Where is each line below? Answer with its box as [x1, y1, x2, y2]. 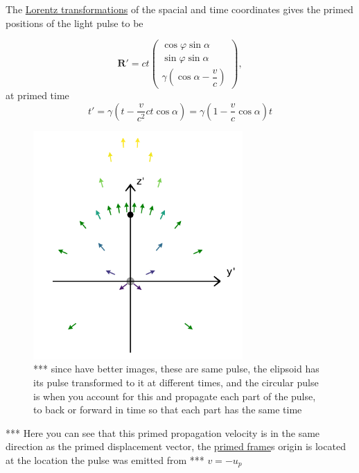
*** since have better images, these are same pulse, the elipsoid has [33, 361, 319, 376]
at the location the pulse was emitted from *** [6, 453, 204, 467]
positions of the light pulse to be [6, 15, 143, 30]
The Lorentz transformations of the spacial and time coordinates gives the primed [6, 2, 353, 16]
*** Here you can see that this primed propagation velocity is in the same [6, 425, 320, 440]
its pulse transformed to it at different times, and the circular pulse [33, 375, 319, 390]
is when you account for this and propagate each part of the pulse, [33, 388, 316, 403]
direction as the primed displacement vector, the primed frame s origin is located [6, 439, 346, 454]
